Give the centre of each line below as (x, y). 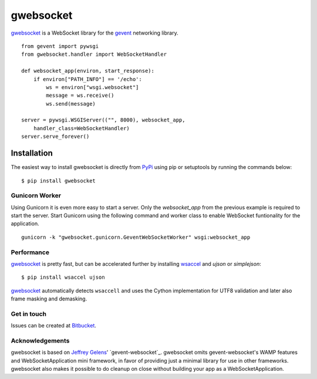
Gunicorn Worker (36, 195)
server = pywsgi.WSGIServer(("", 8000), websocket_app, (103, 120)
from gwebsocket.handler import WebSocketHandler (94, 55)
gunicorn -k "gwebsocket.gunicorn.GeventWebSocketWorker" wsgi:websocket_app (136, 237)
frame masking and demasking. (49, 299)
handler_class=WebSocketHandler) (82, 128)
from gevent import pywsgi (60, 46)
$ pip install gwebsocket (59, 181)
